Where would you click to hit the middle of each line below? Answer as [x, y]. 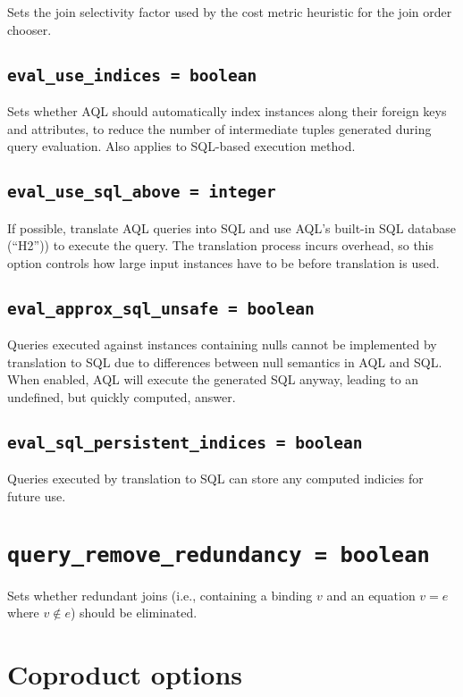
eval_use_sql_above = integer [142, 192]
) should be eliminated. [134, 613]
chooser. [29, 29]
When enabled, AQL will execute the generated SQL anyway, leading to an [213, 379]
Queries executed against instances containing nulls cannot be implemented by [222, 344]
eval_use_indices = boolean [132, 75]
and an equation [371, 595]
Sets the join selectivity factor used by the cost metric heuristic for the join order [230, 12]
